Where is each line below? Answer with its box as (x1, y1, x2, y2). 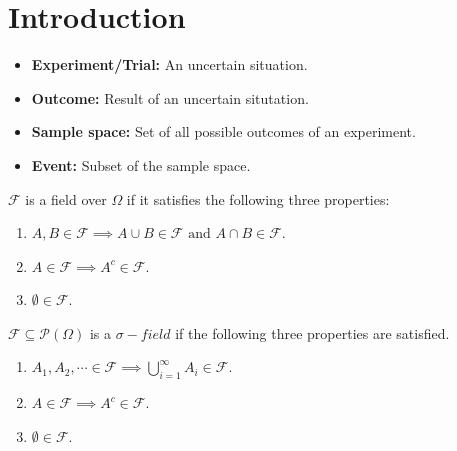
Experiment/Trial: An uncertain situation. (31, 54, 308, 75)
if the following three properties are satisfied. (175, 322, 450, 343)
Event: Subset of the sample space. (31, 154, 251, 175)
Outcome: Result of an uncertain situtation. (31, 87, 309, 108)
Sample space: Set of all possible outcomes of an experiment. (31, 121, 416, 142)
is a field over (25, 188, 107, 209)
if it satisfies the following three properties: (126, 188, 390, 209)
